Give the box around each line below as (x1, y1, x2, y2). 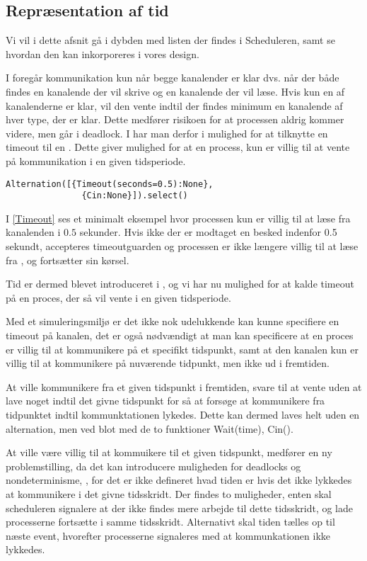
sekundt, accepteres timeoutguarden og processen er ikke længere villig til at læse (6, 239, 359, 254)
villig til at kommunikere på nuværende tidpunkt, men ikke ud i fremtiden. (6, 356, 330, 370)
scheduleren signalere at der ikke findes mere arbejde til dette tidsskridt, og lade (6, 500, 353, 515)
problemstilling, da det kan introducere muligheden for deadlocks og (6, 458, 301, 473)
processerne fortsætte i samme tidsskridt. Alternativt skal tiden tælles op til (6, 514, 335, 529)
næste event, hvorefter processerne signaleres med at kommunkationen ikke (6, 528, 331, 543)
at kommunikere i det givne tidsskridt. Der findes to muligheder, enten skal (6, 486, 332, 501)
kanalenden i (6, 225, 61, 239)
